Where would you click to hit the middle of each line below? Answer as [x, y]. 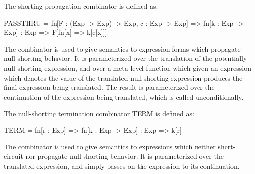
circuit [14, 156]
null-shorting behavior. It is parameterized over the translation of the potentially [126, 58]
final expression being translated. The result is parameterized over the [109, 87]
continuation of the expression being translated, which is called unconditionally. [124, 97]
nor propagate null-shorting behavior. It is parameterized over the [124, 156]
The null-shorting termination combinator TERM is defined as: [99, 113]
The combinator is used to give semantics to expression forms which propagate [122, 48]
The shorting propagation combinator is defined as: [81, 6]
